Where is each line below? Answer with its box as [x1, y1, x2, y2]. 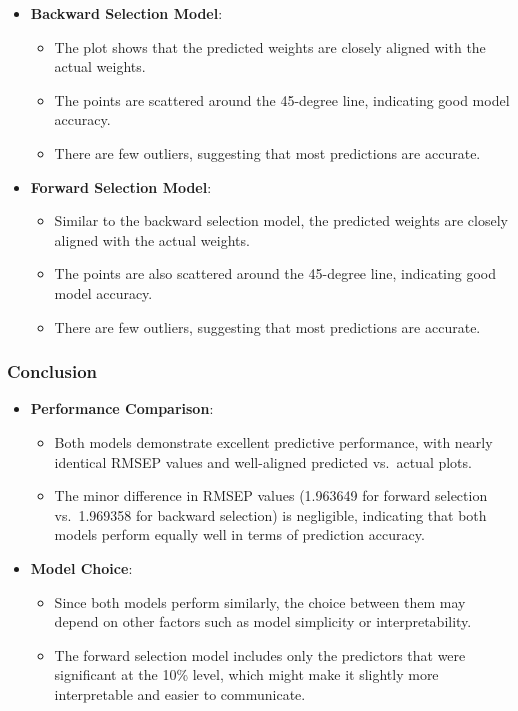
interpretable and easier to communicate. [54, 683, 306, 704]
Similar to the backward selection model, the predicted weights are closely [54, 210, 508, 231]
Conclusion [7, 359, 97, 384]
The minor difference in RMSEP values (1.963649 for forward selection [54, 485, 488, 506]
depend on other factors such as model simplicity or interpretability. [54, 611, 472, 632]
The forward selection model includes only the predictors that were [54, 644, 466, 665]
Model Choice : [30, 557, 133, 578]
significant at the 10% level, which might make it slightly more [54, 664, 439, 685]
